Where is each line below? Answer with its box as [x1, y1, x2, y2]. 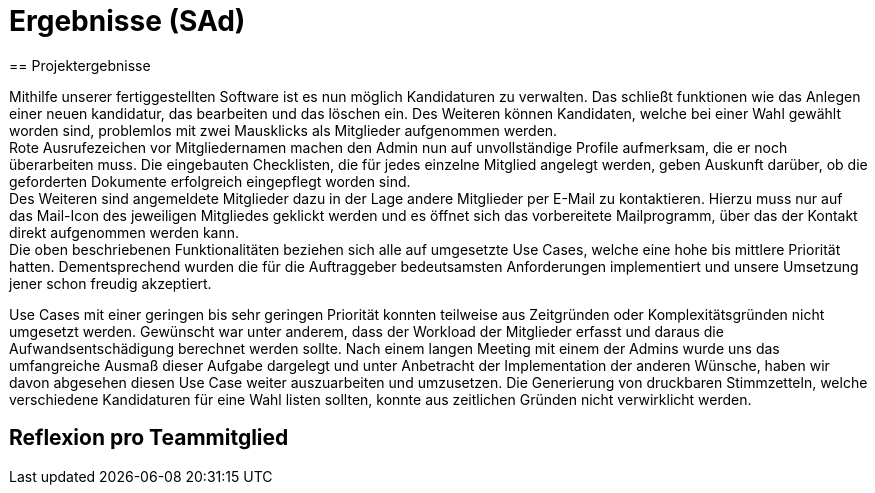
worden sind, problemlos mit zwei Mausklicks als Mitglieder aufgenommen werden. [9, 121, 558, 139]
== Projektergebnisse [9, 56, 151, 74]
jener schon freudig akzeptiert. [9, 274, 212, 292]
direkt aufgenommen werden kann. [9, 223, 240, 241]
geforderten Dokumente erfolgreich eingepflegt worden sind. [9, 172, 411, 190]
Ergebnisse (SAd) [9, 4, 246, 38]
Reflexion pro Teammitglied [9, 425, 289, 451]
